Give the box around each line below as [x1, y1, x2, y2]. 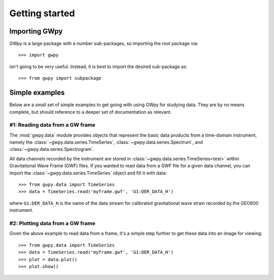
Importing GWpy [9, 27, 63, 36]
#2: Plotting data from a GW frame [9, 220, 96, 227]
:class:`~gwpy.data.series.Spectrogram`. [9, 146, 94, 152]
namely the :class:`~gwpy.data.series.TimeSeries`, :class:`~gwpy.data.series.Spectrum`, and [9, 139, 203, 145]
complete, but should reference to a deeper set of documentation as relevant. [9, 109, 172, 115]
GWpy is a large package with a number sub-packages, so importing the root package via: [9, 41, 199, 47]
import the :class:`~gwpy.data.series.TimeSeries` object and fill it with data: [9, 170, 167, 176]
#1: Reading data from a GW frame [9, 121, 96, 129]
